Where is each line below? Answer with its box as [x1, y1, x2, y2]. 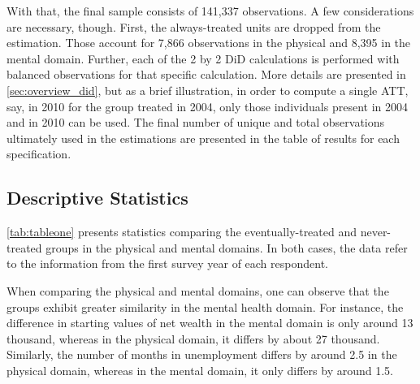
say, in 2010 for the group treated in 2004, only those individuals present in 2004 [6, 97, 409, 114]
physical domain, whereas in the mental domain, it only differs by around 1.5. [6, 361, 393, 378]
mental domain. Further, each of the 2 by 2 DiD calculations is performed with [6, 50, 400, 67]
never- [360, 223, 392, 240]
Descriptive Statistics [6, 185, 188, 210]
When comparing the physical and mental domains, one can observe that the [6, 282, 389, 299]
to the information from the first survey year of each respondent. [6, 255, 328, 272]
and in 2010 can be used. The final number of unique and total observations [6, 114, 385, 131]
